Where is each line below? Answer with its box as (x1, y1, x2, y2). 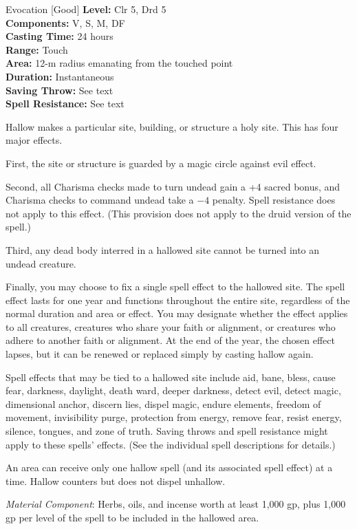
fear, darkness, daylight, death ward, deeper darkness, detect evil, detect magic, (6, 383, 341, 398)
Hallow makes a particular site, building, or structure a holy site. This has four (6, 119, 338, 133)
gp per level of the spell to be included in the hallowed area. (6, 510, 259, 524)
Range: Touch (6, 42, 68, 56)
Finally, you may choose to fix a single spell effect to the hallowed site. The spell (6, 279, 345, 294)
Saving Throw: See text (6, 83, 113, 97)
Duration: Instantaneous (6, 69, 114, 83)
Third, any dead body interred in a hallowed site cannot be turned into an (6, 242, 320, 257)
